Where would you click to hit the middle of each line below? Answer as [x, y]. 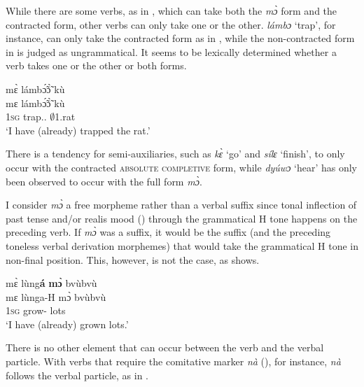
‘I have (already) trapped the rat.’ [78, 130]
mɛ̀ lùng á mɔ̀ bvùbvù [51, 283]
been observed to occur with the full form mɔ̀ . [104, 181]
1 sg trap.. [26, 117]
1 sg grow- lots [36, 310]
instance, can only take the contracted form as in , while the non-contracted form [180, 38]
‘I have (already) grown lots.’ [67, 324]
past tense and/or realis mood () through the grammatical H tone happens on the [182, 218]
